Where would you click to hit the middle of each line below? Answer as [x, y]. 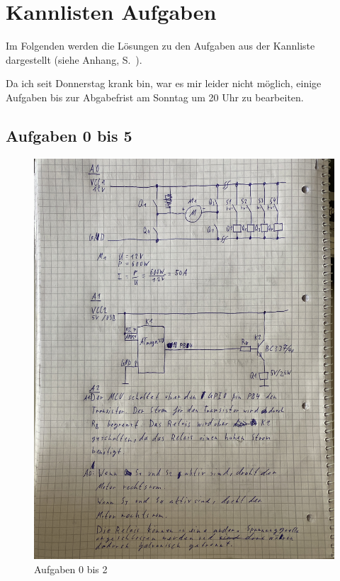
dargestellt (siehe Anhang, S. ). [74, 59]
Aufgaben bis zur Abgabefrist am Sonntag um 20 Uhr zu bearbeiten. [155, 97]
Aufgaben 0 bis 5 [69, 135]
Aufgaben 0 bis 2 [71, 569]
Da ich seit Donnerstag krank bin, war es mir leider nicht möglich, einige [164, 83]
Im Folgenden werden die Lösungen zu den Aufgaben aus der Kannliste [160, 46]
